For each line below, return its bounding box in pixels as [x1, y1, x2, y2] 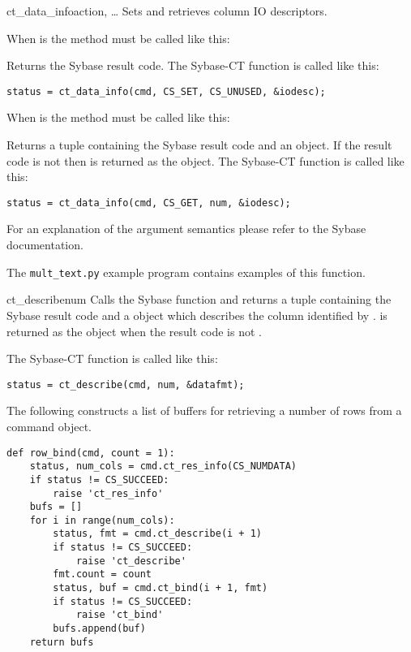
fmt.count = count [53, 568, 152, 581]
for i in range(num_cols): [29, 514, 175, 526]
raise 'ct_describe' [75, 555, 186, 567]
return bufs [29, 636, 94, 648]
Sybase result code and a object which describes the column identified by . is [6, 306, 387, 323]
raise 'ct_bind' [75, 609, 164, 621]
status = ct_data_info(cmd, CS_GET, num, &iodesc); [6, 196, 291, 209]
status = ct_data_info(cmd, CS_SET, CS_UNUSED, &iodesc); [6, 85, 326, 97]
